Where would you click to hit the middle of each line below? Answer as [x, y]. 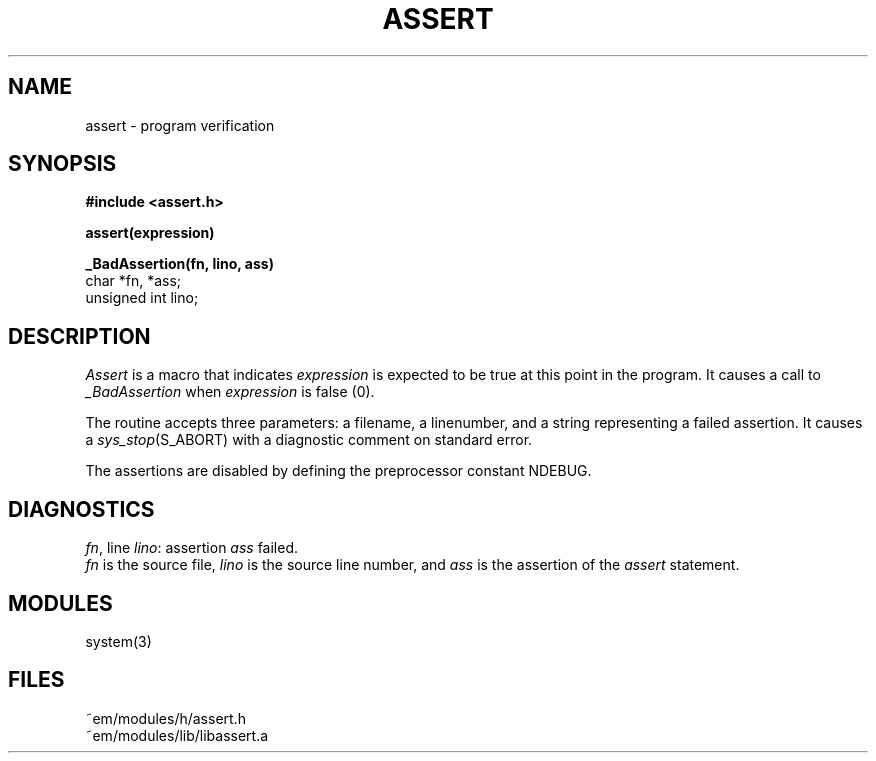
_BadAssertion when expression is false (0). [230, 392]
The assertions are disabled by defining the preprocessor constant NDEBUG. [338, 471]
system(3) [118, 641]
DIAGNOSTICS [81, 509]
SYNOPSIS [62, 164]
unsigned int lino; [142, 298]
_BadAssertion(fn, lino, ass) [179, 264]
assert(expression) [150, 233]
